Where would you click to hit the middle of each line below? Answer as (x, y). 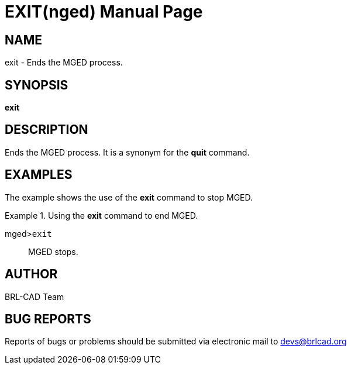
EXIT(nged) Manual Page (104, 12)
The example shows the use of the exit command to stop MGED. (129, 197)
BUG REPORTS (48, 319)
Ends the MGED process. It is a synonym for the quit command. (127, 152)
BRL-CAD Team (35, 296)
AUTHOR (31, 274)
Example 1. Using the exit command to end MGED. (101, 215)
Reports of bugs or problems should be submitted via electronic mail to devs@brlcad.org (176, 342)
